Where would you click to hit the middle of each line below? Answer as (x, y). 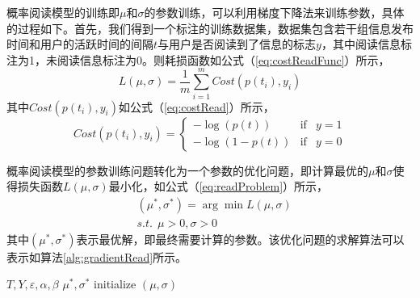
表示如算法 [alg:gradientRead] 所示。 (97, 256)
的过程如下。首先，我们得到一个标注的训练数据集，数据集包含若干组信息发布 (210, 28)
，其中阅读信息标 (366, 44)
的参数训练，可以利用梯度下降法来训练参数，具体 (274, 12)
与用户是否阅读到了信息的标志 (237, 44)
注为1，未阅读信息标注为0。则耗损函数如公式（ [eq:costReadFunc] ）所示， (198, 59)
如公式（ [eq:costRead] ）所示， (196, 106)
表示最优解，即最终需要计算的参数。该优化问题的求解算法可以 (240, 239)
